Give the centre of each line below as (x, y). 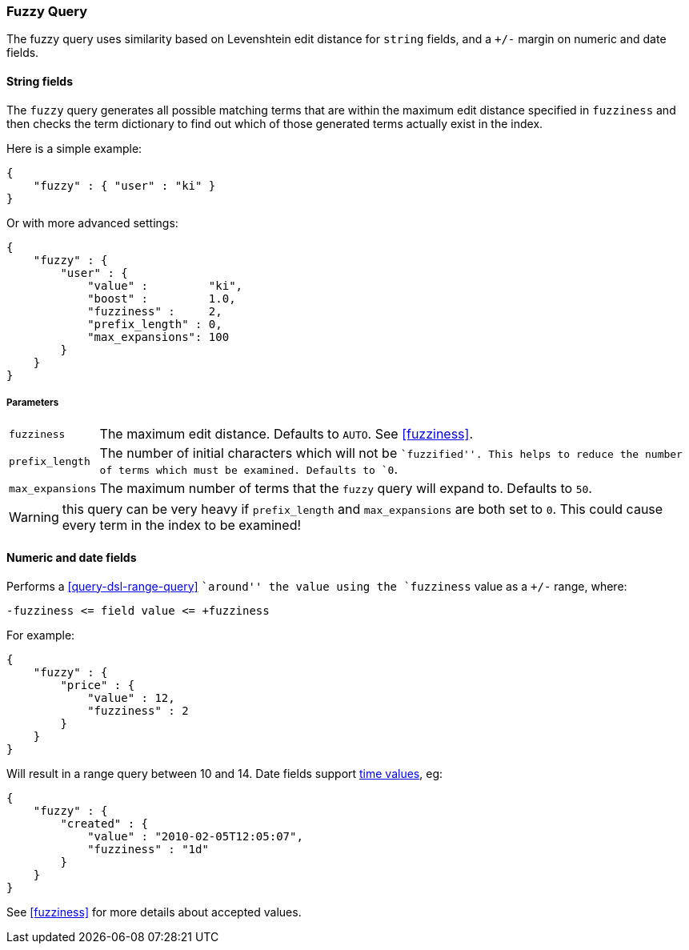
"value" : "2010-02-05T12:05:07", (195, 836)
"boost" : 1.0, (162, 298)
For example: (41, 635)
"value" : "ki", (165, 285)
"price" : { (98, 685)
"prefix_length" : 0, (155, 324)
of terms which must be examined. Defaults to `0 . (249, 469)
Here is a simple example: (74, 148)
